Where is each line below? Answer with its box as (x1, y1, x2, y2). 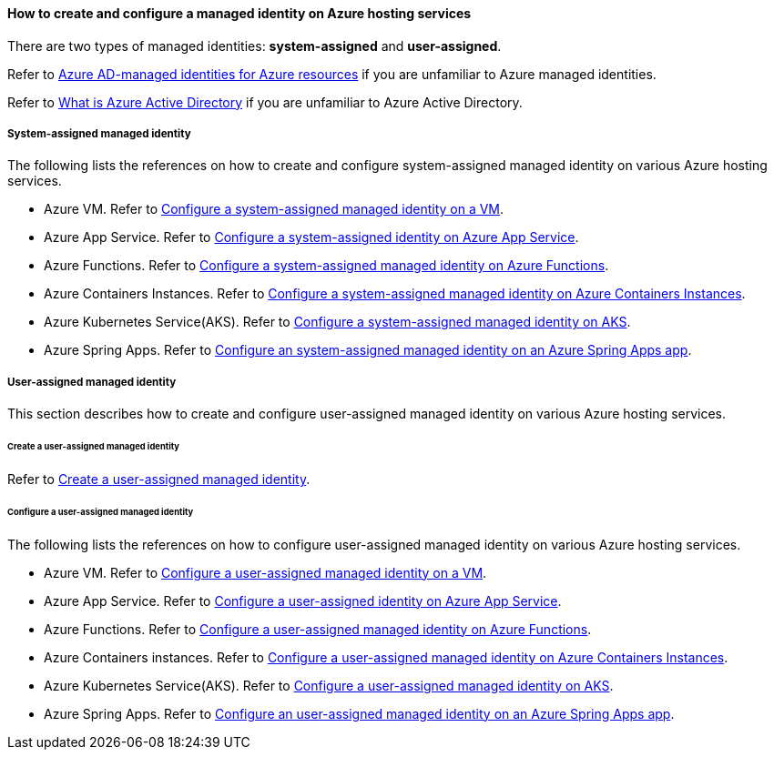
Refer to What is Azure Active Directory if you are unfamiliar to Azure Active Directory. (7, 94, 523, 110)
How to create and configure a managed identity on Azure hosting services (7, 5, 472, 21)
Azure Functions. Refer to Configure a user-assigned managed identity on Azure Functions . (44, 621, 592, 637)
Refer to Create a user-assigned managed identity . (7, 470, 311, 487)
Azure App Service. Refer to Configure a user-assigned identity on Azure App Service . (44, 592, 562, 609)
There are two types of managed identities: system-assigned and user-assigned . (7, 37, 502, 54)
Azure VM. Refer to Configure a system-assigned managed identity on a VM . (44, 201, 504, 217)
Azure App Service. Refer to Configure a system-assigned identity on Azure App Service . (44, 229, 579, 246)
